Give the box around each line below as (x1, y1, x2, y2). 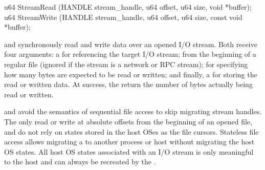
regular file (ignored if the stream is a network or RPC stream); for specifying (4, 58, 248, 69)
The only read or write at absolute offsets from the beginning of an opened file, (4, 116, 252, 126)
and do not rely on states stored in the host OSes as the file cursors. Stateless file (4, 126, 259, 137)
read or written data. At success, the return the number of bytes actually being (4, 79, 253, 90)
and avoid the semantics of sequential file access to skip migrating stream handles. (4, 106, 262, 117)
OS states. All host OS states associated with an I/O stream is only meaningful (4, 146, 254, 157)
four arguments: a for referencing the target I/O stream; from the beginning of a (4, 49, 256, 59)
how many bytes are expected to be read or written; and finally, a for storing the (4, 69, 257, 79)
